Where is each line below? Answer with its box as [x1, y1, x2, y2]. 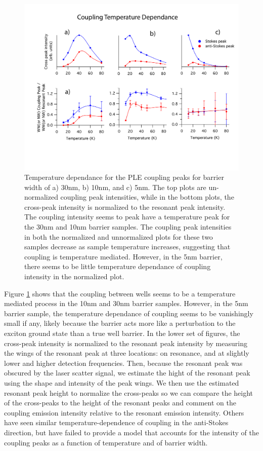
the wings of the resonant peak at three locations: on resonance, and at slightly [4, 348, 249, 358]
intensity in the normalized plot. [24, 271, 124, 282]
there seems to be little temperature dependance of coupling [24, 261, 211, 272]
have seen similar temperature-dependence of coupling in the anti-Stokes [4, 417, 229, 428]
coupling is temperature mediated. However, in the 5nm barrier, [24, 251, 223, 261]
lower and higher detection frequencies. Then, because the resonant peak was [4, 357, 243, 368]
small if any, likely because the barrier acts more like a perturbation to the [4, 318, 236, 328]
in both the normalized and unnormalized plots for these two [24, 231, 213, 242]
